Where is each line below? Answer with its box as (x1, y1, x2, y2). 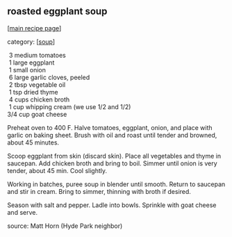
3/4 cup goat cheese (7, 110, 67, 118)
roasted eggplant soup (7, 6, 108, 17)
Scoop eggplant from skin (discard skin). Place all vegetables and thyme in (7, 152, 221, 160)
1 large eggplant (8, 58, 55, 67)
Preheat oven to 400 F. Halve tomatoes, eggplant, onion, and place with (7, 123, 213, 131)
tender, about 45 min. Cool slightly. (7, 166, 108, 174)
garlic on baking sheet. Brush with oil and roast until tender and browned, (7, 131, 217, 139)
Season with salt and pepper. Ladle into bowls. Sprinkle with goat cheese (7, 201, 217, 209)
